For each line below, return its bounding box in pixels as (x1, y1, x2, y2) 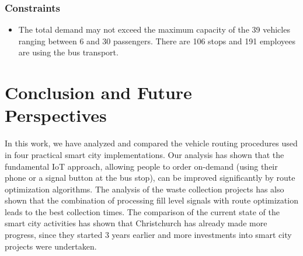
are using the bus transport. (18, 46, 119, 58)
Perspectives (5, 103, 107, 127)
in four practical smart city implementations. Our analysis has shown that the (5, 148, 284, 160)
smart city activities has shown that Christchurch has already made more (5, 217, 267, 229)
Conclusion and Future (5, 80, 192, 104)
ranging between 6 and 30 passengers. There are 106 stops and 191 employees (18, 34, 296, 47)
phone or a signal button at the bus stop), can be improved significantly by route (5, 171, 295, 184)
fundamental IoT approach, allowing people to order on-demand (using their (5, 160, 278, 172)
